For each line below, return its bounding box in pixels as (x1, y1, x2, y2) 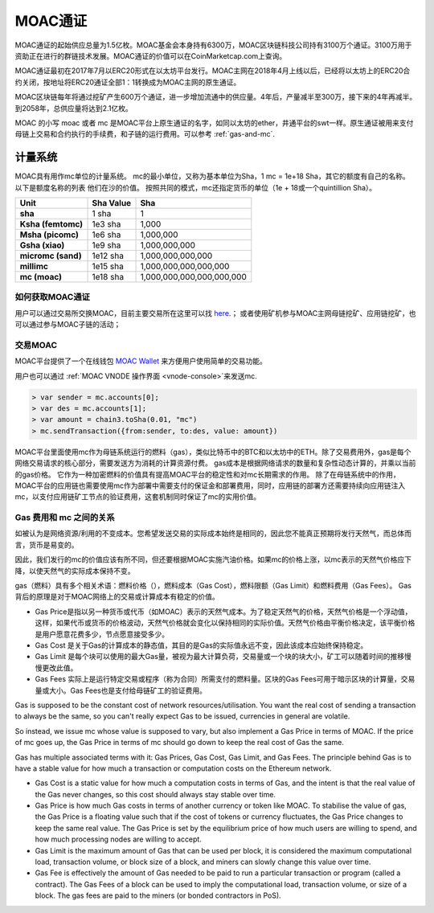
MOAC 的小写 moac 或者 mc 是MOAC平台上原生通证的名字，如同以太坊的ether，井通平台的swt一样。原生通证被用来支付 (14, 117, 414, 128)
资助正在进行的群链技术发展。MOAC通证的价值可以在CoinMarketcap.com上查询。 (14, 51, 287, 60)
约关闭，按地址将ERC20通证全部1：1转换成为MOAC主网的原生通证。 (14, 77, 241, 87)
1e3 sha (92, 218, 121, 229)
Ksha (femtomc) (19, 218, 84, 229)
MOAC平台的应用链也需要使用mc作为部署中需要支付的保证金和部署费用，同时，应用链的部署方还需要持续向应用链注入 (14, 481, 406, 490)
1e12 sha (92, 250, 125, 261)
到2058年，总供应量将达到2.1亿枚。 (14, 103, 133, 113)
